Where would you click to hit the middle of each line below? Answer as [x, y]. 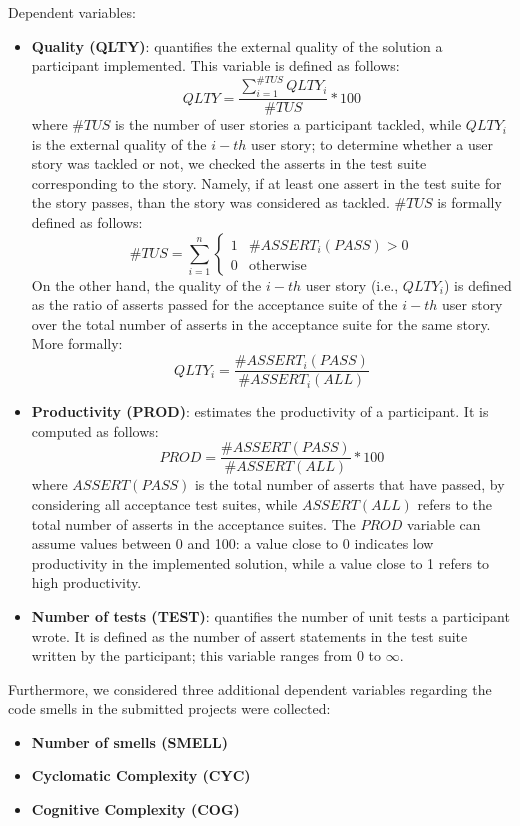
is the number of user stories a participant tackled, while [288, 124]
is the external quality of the [119, 143]
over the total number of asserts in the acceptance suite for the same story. [261, 323]
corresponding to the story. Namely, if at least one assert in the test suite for [266, 182]
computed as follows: [95, 430]
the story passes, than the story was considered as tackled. [210, 202]
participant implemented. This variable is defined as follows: [215, 65]
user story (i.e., [352, 284]
